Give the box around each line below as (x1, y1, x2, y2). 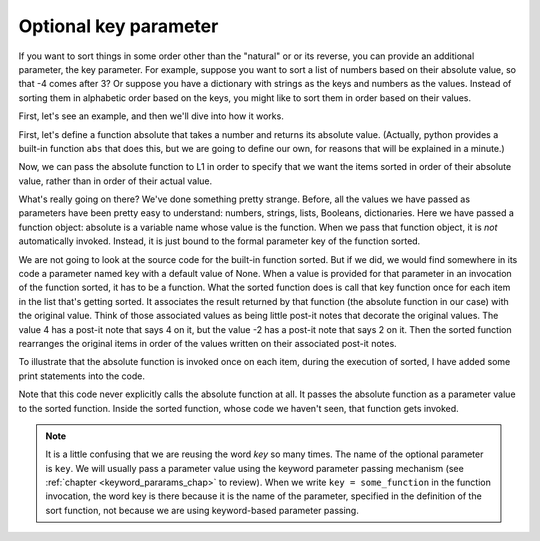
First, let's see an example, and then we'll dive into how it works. (18, 110, 284, 122)
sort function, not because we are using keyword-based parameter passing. (45, 504, 359, 516)
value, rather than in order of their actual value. (18, 175, 213, 187)
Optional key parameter (18, 15, 219, 37)
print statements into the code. (18, 370, 145, 382)
